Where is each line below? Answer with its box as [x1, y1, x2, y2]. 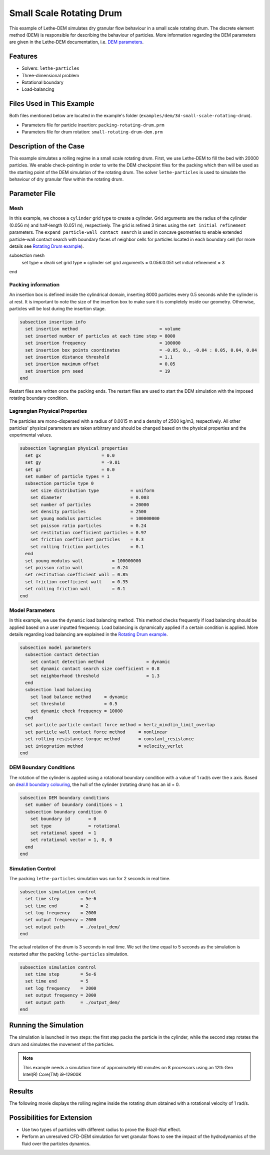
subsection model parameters [19, 645, 91, 650]
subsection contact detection [25, 652, 99, 657]
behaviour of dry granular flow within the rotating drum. [9, 176, 124, 183]
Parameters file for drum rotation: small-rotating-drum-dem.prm [21, 129, 163, 135]
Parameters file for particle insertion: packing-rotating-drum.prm [21, 122, 164, 128]
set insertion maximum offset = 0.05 [25, 361, 175, 367]
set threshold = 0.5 [30, 701, 117, 707]
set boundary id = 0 [30, 816, 97, 822]
